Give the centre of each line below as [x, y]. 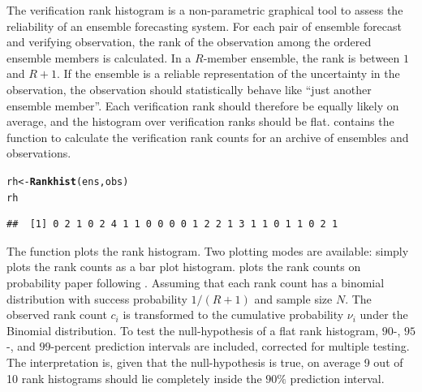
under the [384, 314]
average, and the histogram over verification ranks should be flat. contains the [200, 121]
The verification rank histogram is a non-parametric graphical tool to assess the [205, 10]
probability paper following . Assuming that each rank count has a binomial [196, 283]
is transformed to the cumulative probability [233, 314]
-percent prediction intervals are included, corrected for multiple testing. [230, 346]
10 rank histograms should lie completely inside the [134, 378]
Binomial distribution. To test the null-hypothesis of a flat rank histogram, [193, 330]
